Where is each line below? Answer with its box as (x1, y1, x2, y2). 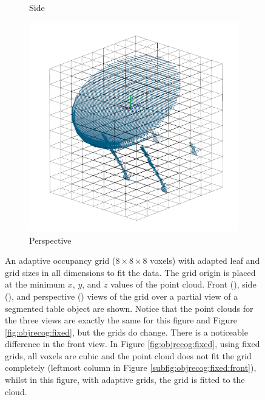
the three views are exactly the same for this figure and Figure (5, 314, 237, 326)
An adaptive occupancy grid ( (5, 254, 116, 267)
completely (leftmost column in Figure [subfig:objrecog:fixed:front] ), (5, 361, 257, 374)
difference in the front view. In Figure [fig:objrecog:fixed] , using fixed (5, 337, 260, 350)
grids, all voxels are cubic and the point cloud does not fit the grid (5, 349, 252, 362)
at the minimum (5, 278, 65, 291)
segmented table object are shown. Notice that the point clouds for (5, 302, 253, 314)
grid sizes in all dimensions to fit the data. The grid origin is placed (5, 266, 256, 278)
